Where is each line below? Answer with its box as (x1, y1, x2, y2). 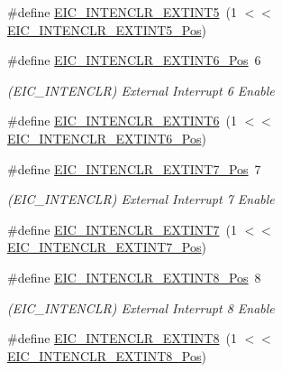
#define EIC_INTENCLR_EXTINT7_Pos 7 (7, 159, 261, 178)
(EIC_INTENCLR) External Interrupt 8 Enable (7, 298, 275, 317)
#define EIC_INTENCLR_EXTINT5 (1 (7, 3, 237, 21)
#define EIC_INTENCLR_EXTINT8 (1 (7, 329, 237, 348)
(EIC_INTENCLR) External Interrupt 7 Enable (7, 190, 275, 209)
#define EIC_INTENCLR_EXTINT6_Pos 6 (7, 51, 261, 70)
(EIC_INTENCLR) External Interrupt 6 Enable (7, 80, 275, 99)
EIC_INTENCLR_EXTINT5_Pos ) (7, 20, 206, 39)
